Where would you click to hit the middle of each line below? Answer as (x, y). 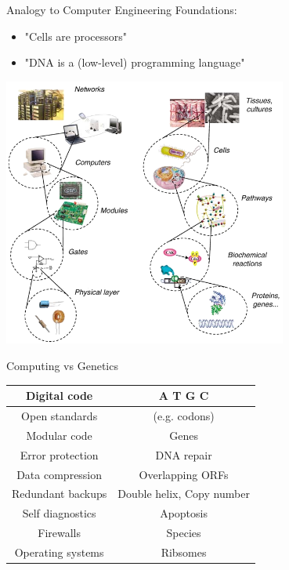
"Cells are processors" (76, 36)
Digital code (60, 396)
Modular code (59, 435)
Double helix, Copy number (184, 494)
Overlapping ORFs (184, 474)
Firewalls (59, 533)
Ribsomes (184, 552)
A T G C (184, 396)
